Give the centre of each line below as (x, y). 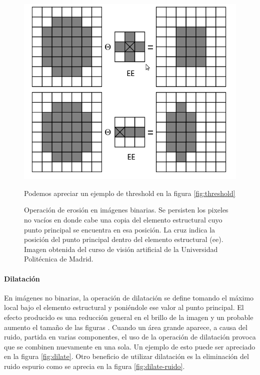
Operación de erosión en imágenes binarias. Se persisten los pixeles (126, 210)
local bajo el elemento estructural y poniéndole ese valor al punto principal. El (124, 307)
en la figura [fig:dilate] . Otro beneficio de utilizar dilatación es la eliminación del (126, 356)
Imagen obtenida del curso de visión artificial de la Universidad (121, 249)
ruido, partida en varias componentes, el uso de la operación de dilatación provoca (130, 337)
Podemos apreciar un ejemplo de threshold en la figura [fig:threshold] (130, 193)
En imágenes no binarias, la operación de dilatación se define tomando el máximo (129, 297)
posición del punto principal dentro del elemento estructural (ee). (124, 239)
